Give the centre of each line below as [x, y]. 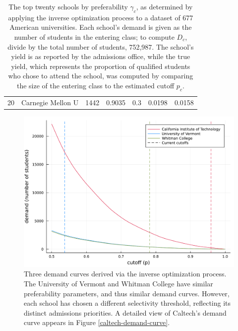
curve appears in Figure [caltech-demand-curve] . [97, 322]
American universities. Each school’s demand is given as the [101, 27]
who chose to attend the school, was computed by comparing [101, 76]
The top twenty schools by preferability [68, 6]
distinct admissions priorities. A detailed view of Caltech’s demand [125, 312]
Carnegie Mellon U [50, 102]
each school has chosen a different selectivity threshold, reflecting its [127, 303]
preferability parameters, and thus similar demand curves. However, [127, 293]
